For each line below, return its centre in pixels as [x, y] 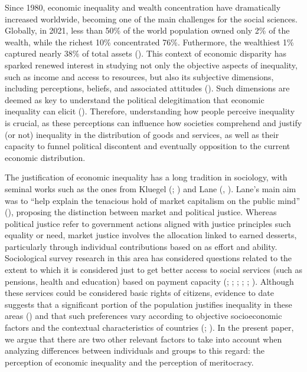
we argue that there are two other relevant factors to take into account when [143, 339]
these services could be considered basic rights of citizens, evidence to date [139, 293]
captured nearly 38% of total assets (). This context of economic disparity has [146, 53]
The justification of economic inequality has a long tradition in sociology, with [146, 177]
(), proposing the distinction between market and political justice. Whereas [141, 212]
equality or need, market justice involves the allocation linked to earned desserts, [151, 235]
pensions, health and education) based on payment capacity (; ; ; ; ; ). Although [149, 281]
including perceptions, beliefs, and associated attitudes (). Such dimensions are [147, 88]
